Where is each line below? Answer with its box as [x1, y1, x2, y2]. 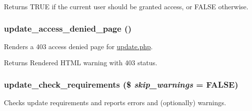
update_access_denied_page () [4, 22, 132, 34]
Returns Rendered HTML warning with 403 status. [4, 57, 157, 68]
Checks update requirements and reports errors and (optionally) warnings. [4, 97, 226, 108]
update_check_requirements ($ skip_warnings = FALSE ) [4, 78, 238, 90]
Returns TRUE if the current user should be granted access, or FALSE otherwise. [4, 1, 249, 11]
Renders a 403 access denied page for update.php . [4, 41, 153, 51]
